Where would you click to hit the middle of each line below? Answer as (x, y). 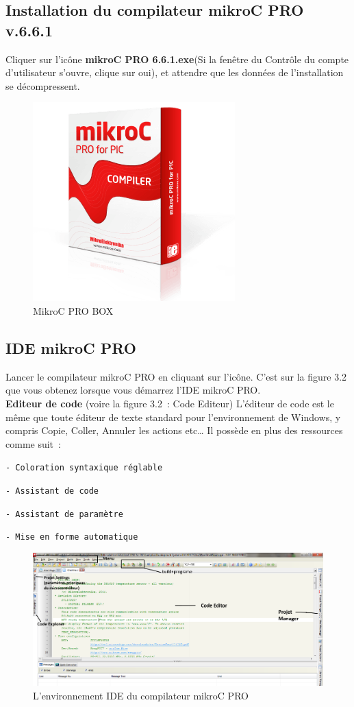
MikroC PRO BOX (73, 310)
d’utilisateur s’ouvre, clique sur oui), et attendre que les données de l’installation (175, 72)
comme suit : (33, 443)
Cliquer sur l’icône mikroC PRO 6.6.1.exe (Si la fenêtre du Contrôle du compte (177, 59)
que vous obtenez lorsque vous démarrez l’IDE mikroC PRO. (133, 390)
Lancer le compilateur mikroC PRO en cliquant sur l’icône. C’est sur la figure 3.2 (176, 376)
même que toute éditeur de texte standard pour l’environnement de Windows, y (173, 417)
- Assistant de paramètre (64, 514)
